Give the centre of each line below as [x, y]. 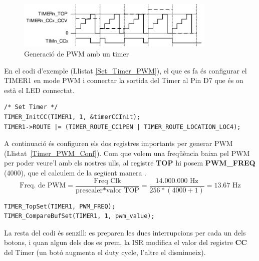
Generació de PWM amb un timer [77, 53]
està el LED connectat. [39, 90]
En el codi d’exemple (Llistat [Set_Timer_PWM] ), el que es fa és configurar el [125, 70]
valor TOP [122, 190]
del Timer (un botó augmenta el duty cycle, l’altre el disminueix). [105, 252]
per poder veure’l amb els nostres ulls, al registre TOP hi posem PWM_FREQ [130, 163]
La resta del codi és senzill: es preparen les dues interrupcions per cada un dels [125, 232]
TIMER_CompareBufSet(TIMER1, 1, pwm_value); [79, 216]
